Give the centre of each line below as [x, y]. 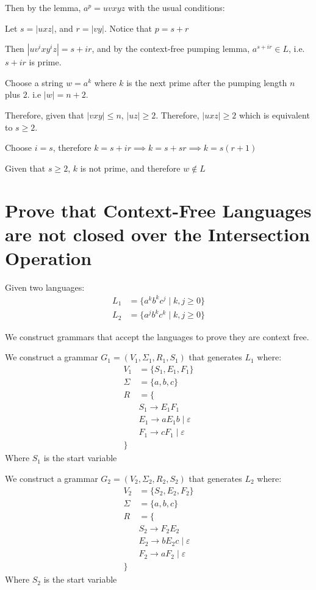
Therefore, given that [45, 115]
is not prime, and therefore [130, 168]
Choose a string [34, 82]
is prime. [45, 62]
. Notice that [128, 28]
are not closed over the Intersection [157, 234]
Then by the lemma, [43, 7]
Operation [48, 257]
